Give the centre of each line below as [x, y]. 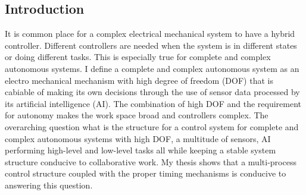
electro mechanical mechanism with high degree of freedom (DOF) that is [139, 80]
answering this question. [49, 185]
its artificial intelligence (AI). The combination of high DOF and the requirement [153, 103]
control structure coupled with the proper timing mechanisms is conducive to [146, 173]
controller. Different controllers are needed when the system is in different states [151, 45]
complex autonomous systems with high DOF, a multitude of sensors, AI [138, 138]
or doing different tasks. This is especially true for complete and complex [138, 57]
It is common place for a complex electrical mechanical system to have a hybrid [150, 34]
